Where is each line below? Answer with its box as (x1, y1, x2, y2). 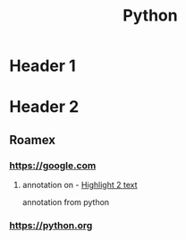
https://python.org (9, 219, 93, 231)
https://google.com (9, 159, 97, 171)
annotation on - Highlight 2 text (21, 180, 138, 191)
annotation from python (21, 197, 110, 208)
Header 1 (9, 56, 76, 76)
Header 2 (9, 97, 80, 117)
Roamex (9, 132, 56, 148)
